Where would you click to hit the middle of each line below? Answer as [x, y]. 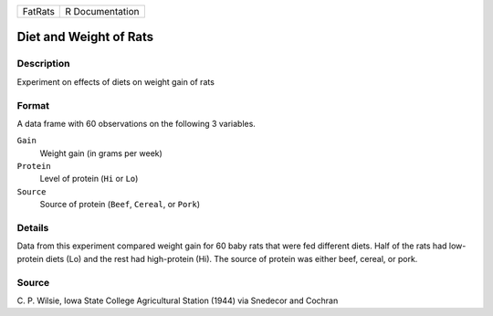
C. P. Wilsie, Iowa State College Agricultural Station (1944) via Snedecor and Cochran [178, 300]
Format [33, 105]
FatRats [38, 11]
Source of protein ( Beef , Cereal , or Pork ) [120, 205]
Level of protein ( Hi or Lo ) [89, 179]
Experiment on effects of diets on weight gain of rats [115, 81]
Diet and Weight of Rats [85, 37]
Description [43, 64]
